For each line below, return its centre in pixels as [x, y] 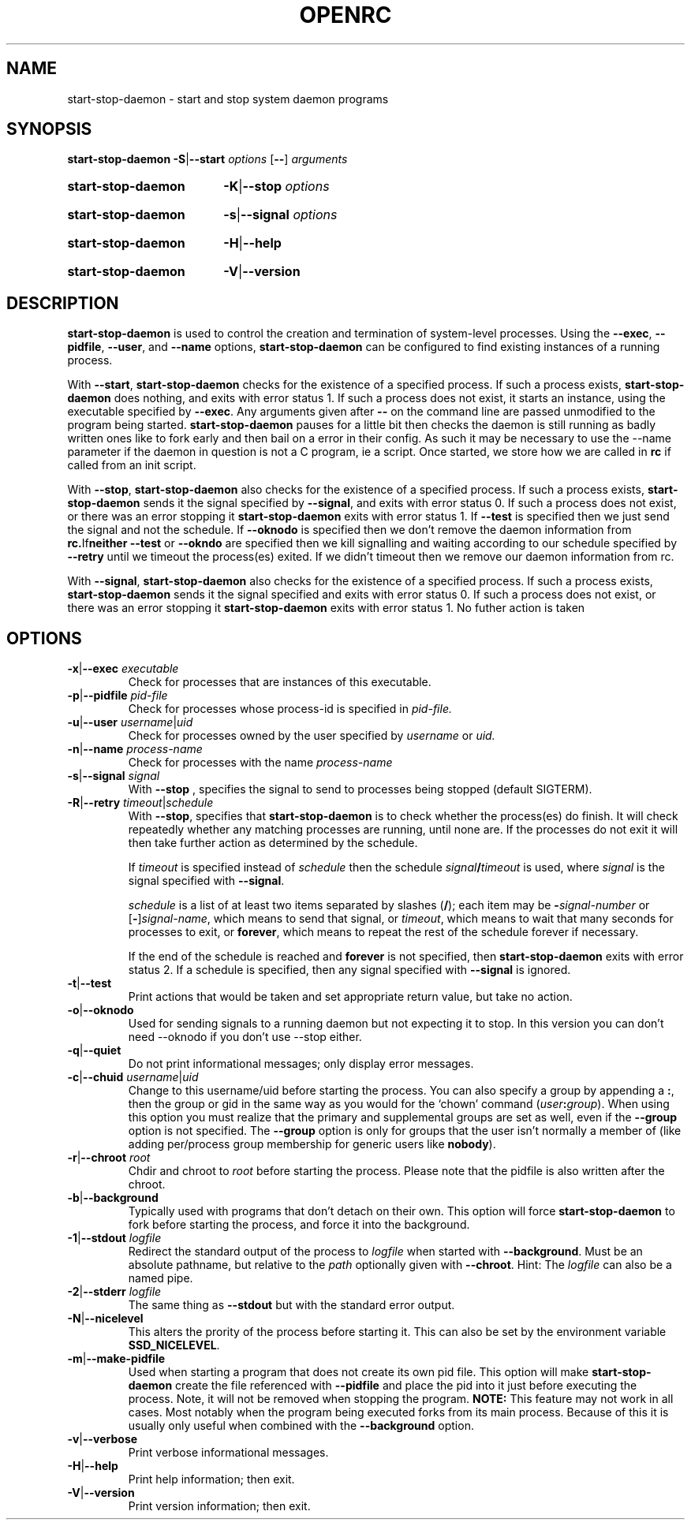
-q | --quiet [94, 1050]
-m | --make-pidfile [116, 1359]
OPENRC [345, 15]
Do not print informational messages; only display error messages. [301, 1064]
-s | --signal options [280, 215]
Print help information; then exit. [211, 1479]
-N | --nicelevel [105, 1319]
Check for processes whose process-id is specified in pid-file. [290, 709]
